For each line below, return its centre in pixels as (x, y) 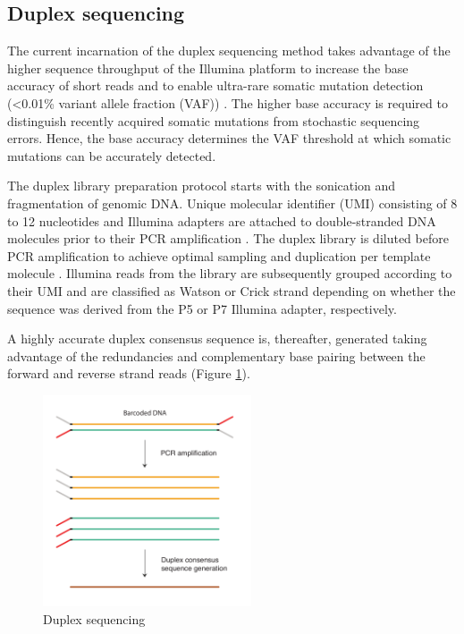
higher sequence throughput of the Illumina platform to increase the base (208, 68)
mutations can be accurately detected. (112, 155)
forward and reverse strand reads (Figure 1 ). (129, 373)
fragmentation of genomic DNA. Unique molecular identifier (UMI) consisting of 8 (232, 203)
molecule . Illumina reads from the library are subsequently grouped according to (230, 273)
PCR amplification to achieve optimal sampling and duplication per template (219, 255)
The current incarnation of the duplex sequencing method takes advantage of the (229, 51)
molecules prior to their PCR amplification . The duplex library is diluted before (228, 238)
